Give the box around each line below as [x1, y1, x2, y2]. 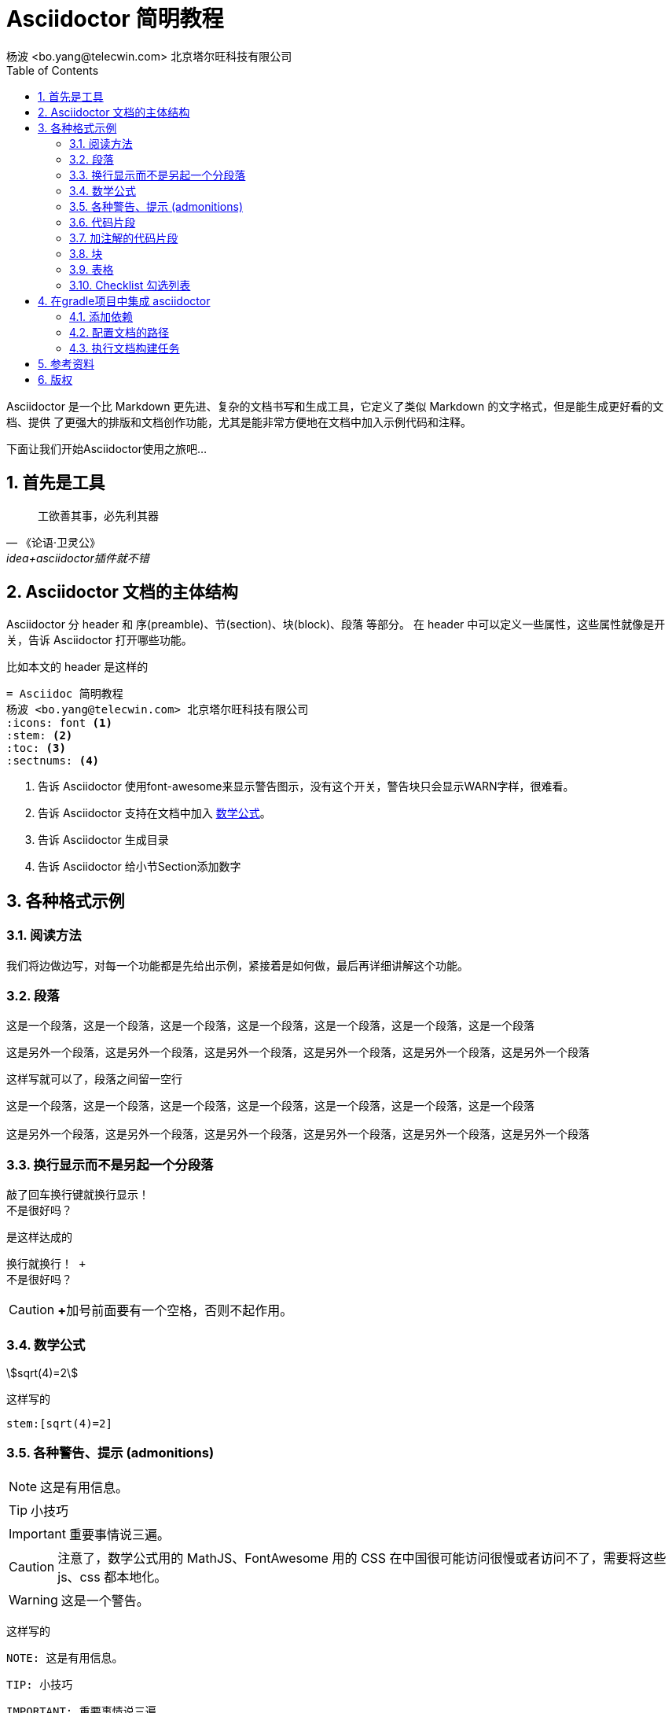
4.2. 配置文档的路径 [69, 325, 170, 339]
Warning [9, 1591, 58, 1608]
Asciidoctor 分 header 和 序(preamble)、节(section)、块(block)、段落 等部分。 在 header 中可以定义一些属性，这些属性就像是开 [6, 617, 666, 632]
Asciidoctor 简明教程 [6, 6, 224, 32]
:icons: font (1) [6, 717, 112, 730]
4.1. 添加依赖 [69, 309, 134, 323]
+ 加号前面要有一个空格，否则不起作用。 [57, 1302, 293, 1319]
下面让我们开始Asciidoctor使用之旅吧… [6, 441, 207, 455]
